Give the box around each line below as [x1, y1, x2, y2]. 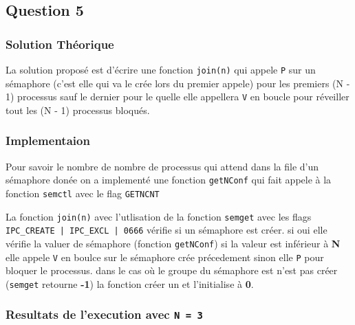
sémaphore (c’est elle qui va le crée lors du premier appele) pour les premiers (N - [6, 76, 350, 90]
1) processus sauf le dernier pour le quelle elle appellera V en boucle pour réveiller [6, 89, 349, 104]
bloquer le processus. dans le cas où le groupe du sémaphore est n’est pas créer [6, 263, 338, 278]
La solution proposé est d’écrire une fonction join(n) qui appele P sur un [6, 63, 316, 76]
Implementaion [6, 132, 90, 149]
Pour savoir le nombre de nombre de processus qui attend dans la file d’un [6, 159, 319, 173]
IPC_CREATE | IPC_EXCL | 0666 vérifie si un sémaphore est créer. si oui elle [6, 223, 327, 237]
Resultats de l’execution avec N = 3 [6, 306, 203, 323]
